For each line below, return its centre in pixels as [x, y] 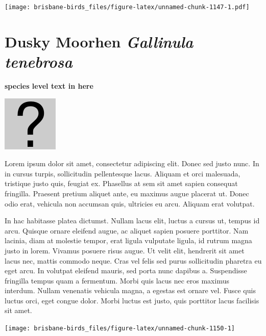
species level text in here [49, 85]
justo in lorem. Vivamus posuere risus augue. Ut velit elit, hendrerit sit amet [125, 250]
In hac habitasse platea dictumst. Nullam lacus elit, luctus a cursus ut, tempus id [132, 221]
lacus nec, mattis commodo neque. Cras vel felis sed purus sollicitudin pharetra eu [133, 260]
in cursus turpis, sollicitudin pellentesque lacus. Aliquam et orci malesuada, [123, 173]
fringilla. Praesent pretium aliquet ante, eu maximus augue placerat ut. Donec [127, 193]
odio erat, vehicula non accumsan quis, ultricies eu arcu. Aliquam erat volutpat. [130, 203]
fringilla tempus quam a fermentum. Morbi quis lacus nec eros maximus [117, 280]
